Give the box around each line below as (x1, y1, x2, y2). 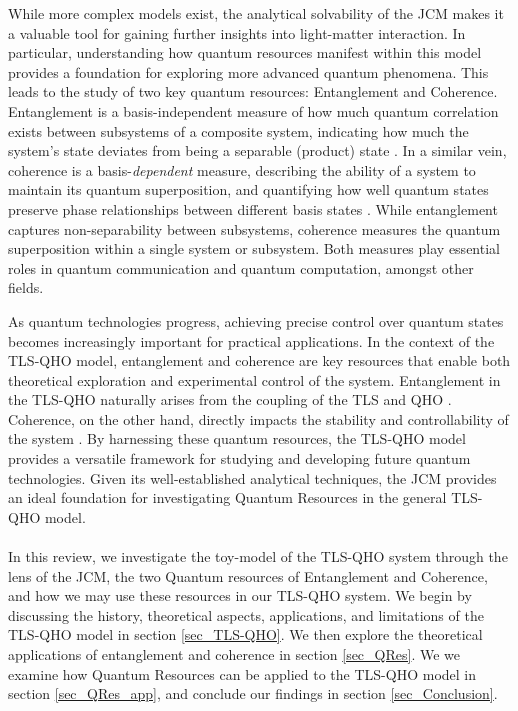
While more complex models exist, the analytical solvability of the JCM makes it (8, 3, 504, 23)
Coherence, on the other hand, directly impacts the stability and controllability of (8, 408, 509, 429)
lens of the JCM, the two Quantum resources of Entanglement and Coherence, (8, 565, 488, 586)
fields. (8, 277, 44, 298)
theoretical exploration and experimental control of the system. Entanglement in (8, 369, 501, 390)
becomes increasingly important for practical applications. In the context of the (8, 330, 495, 351)
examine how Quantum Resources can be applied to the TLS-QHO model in (8, 663, 477, 684)
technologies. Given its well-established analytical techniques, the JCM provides (8, 467, 497, 488)
